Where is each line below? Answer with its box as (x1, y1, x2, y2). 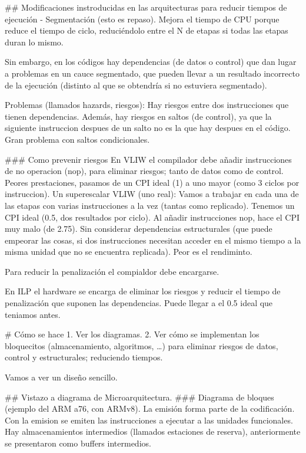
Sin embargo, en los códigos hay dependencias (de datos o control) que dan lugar (5, 55, 297, 68)
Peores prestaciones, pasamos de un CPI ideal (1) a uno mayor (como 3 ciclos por (5, 176, 300, 188)
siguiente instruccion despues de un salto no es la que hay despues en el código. (5, 122, 291, 134)
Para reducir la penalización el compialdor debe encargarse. (5, 265, 219, 277)
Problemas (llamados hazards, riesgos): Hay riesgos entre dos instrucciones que (5, 99, 289, 111)
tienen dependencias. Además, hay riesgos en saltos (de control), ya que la (5, 110, 272, 122)
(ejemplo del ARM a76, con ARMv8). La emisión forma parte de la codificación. (5, 402, 295, 415)
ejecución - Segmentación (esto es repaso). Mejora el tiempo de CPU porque (5, 12, 280, 25)
